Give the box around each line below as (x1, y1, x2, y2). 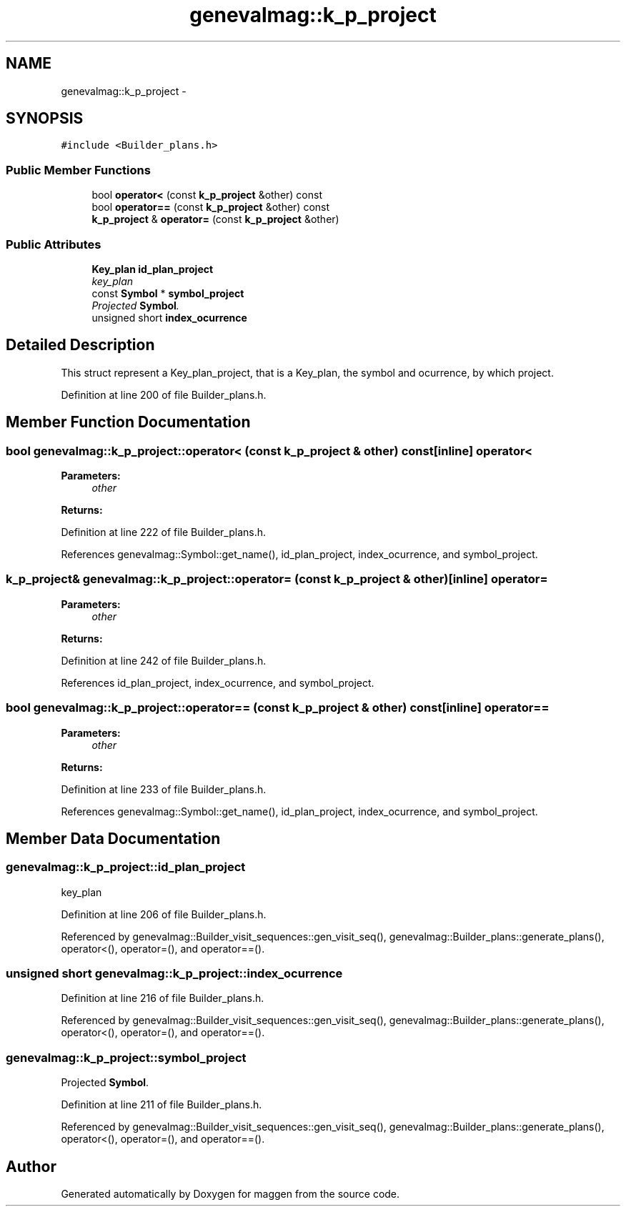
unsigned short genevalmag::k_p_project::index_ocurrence (6, 966, 343, 981)
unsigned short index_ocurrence (91, 311, 247, 324)
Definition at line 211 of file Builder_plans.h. (61, 1098, 262, 1111)
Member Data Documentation (6, 829, 221, 848)
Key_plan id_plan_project (91, 262, 214, 275)
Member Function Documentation (6, 413, 251, 432)
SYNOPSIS (6, 109, 84, 128)
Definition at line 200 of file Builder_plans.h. (61, 388, 267, 401)
